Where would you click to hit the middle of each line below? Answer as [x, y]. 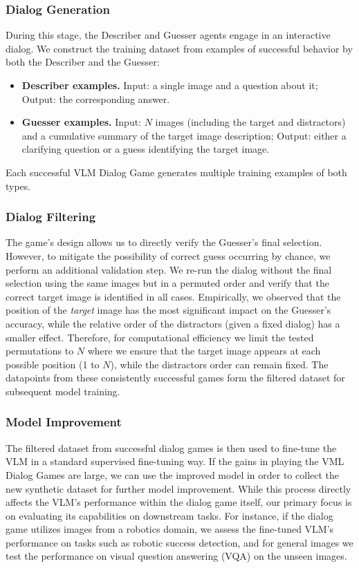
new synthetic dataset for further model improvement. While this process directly [178, 488]
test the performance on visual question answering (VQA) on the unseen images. [176, 556]
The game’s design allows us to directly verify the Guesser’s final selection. [164, 242]
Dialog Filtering [51, 217]
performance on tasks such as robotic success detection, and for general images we [179, 542]
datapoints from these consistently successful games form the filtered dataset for [175, 378]
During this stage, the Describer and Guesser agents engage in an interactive [168, 35]
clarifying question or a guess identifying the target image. [146, 149]
